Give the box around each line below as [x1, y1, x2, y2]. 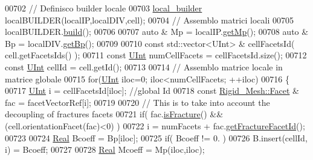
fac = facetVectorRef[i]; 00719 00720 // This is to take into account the [5, 96, 270, 108]
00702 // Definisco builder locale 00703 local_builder [5, 2, 202, 14]
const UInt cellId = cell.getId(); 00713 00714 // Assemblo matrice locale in [5, 60, 283, 73]
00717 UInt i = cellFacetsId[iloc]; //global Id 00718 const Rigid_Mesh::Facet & [5, 84, 299, 97]
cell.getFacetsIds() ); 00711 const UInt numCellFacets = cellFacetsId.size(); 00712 [5, 49, 307, 61]
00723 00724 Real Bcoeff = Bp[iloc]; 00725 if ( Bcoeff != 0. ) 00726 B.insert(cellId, [5, 131, 308, 144]
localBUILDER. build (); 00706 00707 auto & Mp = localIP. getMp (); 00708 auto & [5, 25, 309, 38]
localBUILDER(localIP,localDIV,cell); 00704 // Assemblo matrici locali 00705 [5, 13, 294, 26]
